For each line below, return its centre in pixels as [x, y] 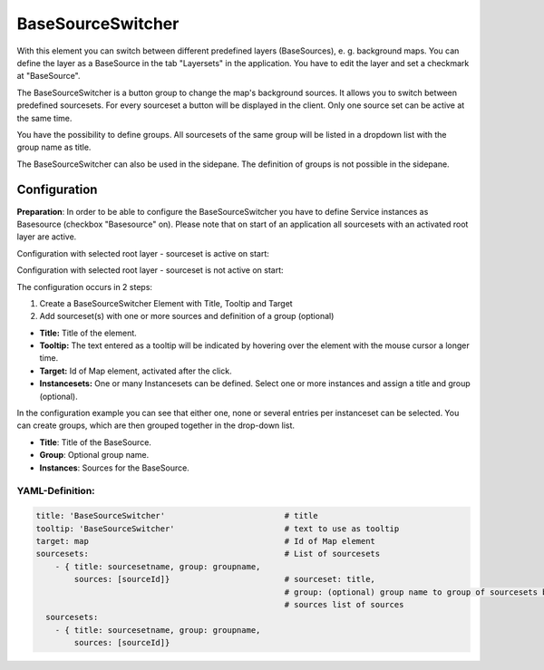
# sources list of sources [344, 604]
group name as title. [54, 147]
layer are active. [47, 237]
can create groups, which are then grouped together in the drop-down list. [155, 425]
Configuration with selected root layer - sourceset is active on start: [143, 253]
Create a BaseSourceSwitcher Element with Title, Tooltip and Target [166, 303]
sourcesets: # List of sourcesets [208, 554]
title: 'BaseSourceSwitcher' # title [177, 516]
